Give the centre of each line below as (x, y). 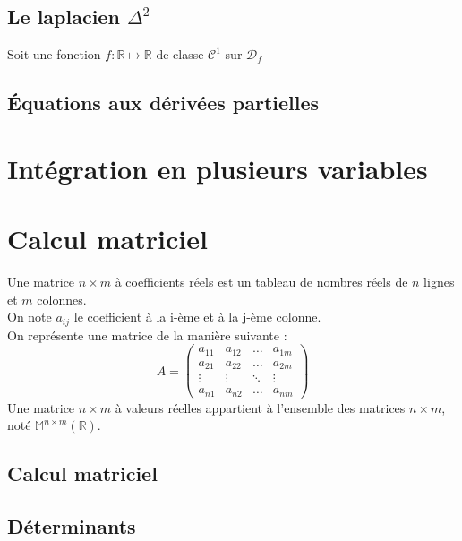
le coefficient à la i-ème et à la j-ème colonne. (197, 317)
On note (30, 317)
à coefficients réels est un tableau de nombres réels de (261, 282)
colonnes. (62, 299)
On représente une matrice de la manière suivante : (147, 335)
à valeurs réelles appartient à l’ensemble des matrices (260, 407)
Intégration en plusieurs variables (218, 168)
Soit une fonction (54, 54)
